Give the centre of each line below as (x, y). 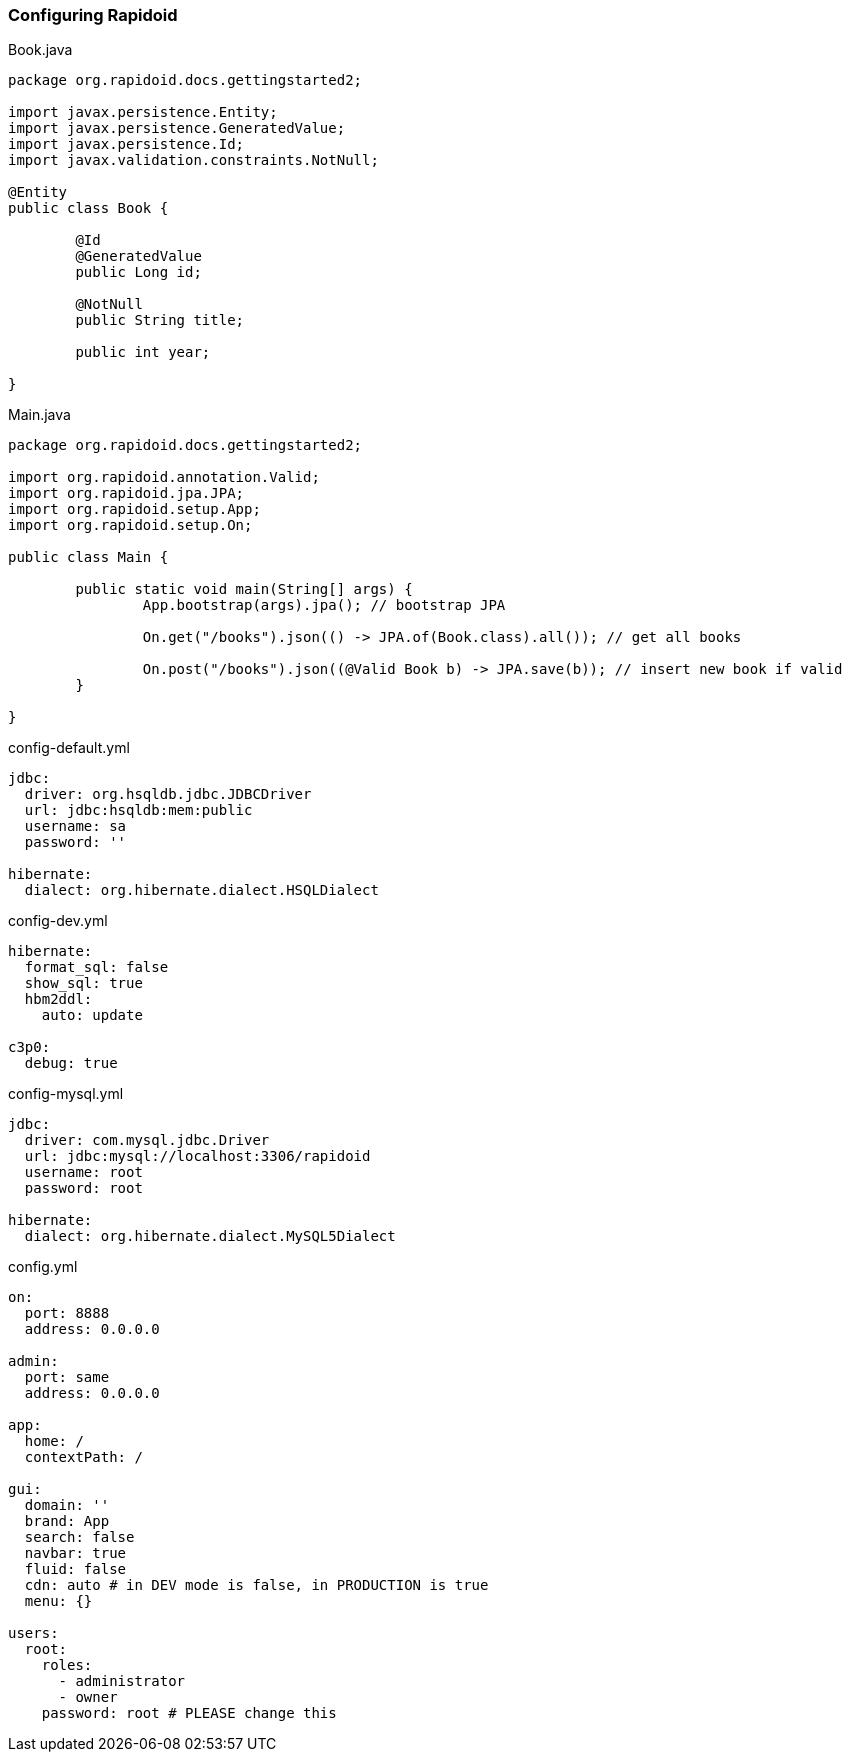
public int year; (143, 352)
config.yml (43, 1267)
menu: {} (58, 1601)
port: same (67, 1377)
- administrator (122, 1681)
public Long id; (138, 272)
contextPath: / (83, 1457)
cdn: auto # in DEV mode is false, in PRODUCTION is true (256, 1585)
